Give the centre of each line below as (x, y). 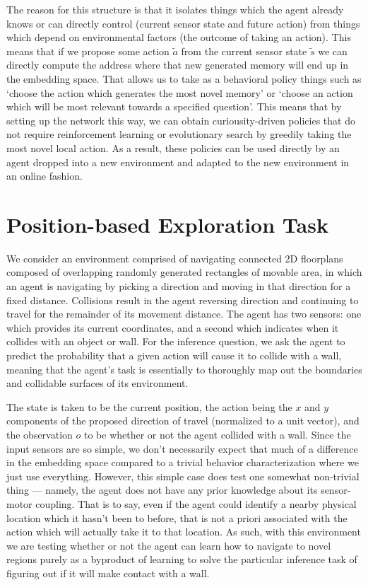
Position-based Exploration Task (167, 224)
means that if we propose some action (88, 51)
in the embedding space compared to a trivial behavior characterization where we (183, 462)
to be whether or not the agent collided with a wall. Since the (217, 434)
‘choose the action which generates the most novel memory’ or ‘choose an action (180, 92)
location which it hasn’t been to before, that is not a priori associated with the (177, 517)
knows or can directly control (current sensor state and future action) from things (183, 23)
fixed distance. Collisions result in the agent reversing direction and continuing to (183, 300)
